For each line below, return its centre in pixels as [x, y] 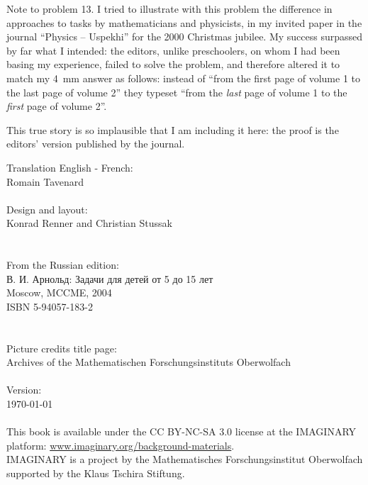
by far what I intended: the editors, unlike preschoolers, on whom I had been [173, 50]
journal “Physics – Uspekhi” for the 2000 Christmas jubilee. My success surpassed [185, 37]
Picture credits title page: [62, 348]
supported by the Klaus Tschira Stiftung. [96, 473]
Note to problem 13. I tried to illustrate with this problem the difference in [169, 9]
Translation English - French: [70, 167]
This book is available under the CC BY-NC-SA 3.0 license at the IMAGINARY [182, 431]
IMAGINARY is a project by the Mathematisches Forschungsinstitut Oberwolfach [185, 459]
